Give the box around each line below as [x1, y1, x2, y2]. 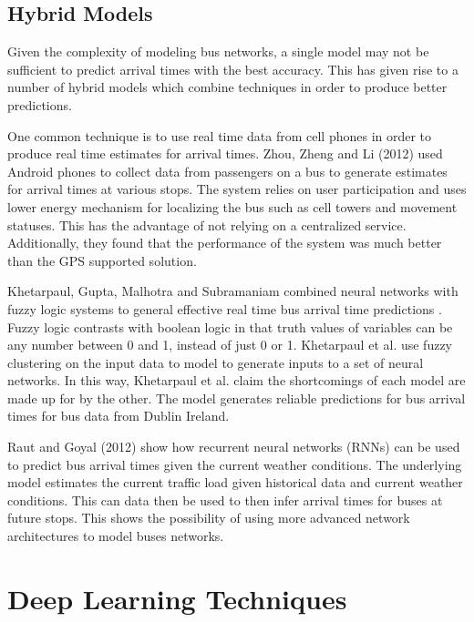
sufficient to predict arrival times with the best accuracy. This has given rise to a [7, 59, 459, 78]
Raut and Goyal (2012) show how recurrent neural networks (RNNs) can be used [7, 437, 460, 456]
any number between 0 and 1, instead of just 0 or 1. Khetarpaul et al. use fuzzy [7, 335, 453, 354]
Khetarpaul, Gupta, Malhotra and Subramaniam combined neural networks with [7, 281, 459, 301]
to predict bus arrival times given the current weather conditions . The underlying [7, 454, 462, 474]
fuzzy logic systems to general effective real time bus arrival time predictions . [7, 299, 442, 318]
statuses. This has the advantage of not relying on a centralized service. [7, 215, 407, 234]
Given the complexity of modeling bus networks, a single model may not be [7, 42, 429, 61]
